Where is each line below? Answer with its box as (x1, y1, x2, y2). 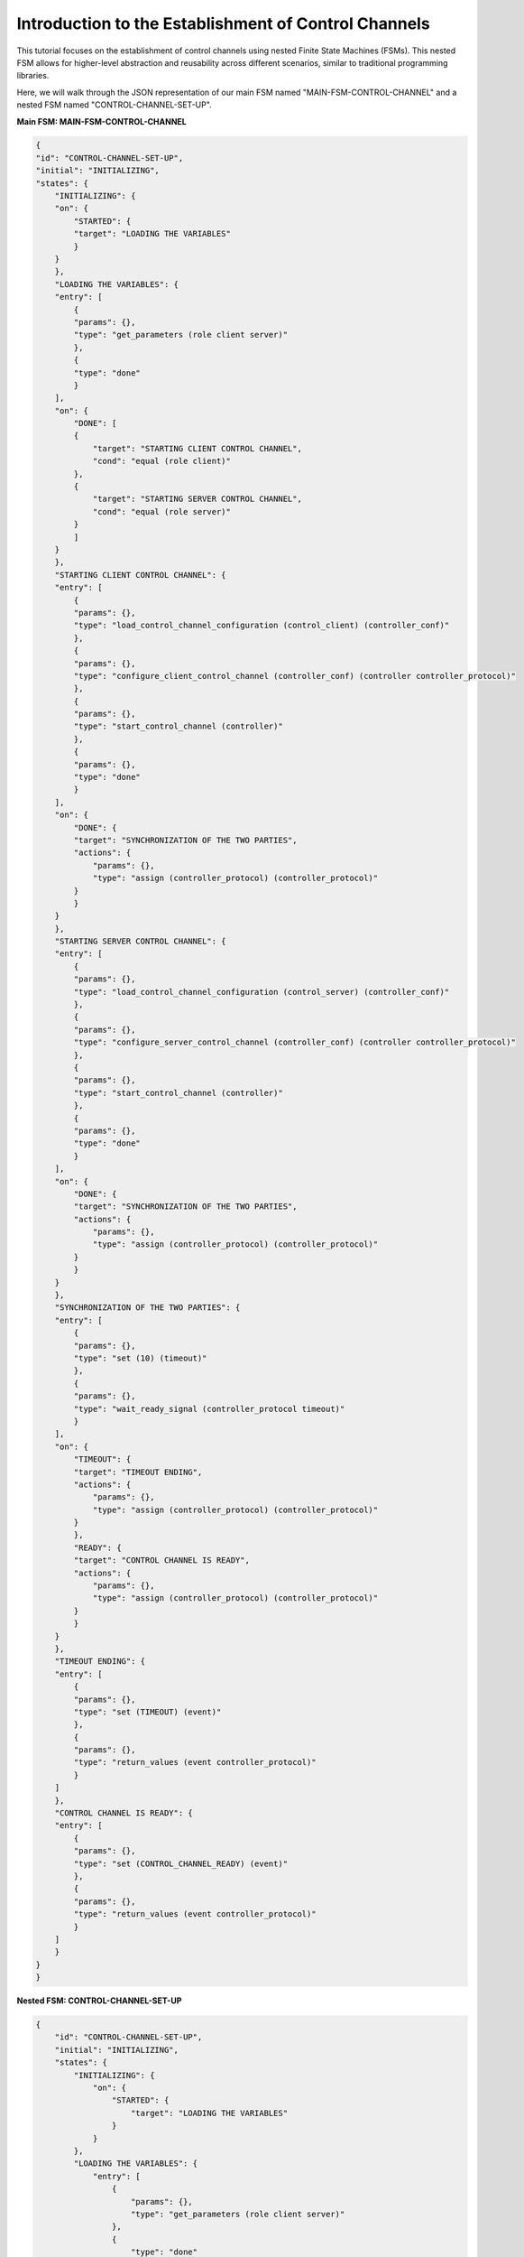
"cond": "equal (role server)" (92, 506, 232, 516)
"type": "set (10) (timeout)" (73, 1352, 207, 1363)
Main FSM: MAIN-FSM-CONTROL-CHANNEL (16, 116, 187, 126)
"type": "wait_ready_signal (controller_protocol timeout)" (73, 1404, 345, 1414)
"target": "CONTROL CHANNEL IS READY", (73, 1556, 250, 1565)
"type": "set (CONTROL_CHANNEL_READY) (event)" (73, 1858, 289, 1869)
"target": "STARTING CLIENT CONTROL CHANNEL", (92, 443, 302, 453)
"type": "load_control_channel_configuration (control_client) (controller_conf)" (73, 620, 450, 631)
